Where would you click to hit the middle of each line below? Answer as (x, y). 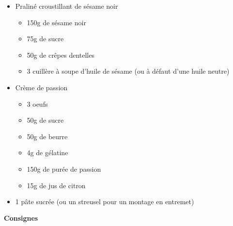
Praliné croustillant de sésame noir (67, 6)
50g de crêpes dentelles (61, 55)
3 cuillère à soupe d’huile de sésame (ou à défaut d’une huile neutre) (128, 71)
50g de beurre (47, 136)
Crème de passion (41, 87)
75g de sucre (45, 39)
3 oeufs (37, 104)
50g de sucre (45, 120)
